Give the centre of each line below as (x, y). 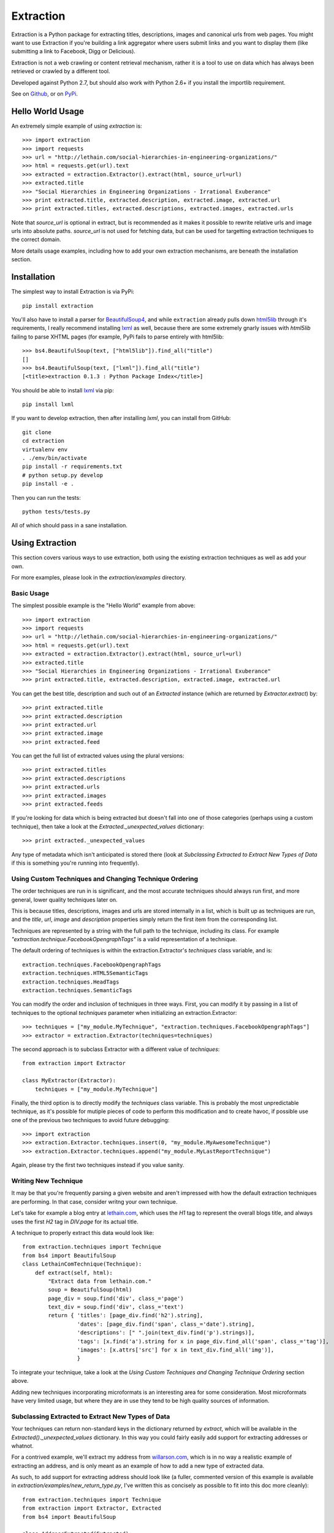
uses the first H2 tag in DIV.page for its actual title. (75, 1221)
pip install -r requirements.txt (72, 467)
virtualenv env (45, 449)
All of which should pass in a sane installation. (70, 526)
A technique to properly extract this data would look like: (83, 1233)
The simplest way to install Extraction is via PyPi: (73, 292)
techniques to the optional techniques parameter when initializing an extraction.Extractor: (124, 1012)
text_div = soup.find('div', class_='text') (116, 1307)
